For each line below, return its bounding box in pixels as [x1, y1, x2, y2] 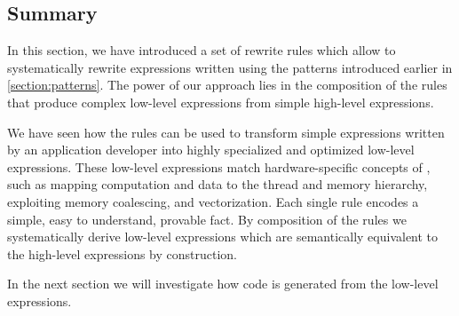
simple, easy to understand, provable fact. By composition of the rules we [7, 209, 407, 228]
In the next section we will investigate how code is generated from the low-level [7, 274, 439, 293]
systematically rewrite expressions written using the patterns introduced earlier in [7, 58, 453, 76]
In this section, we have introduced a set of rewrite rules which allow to [7, 41, 396, 59]
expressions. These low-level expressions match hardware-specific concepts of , [7, 157, 431, 176]
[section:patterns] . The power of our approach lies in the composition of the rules [7, 75, 447, 94]
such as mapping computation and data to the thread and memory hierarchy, [7, 175, 428, 194]
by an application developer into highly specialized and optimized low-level [7, 140, 415, 159]
